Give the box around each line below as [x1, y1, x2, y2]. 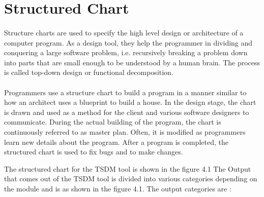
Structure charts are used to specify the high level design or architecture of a [4, 27, 244, 37]
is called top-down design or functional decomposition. [4, 67, 173, 77]
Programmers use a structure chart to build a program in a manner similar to [4, 87, 247, 97]
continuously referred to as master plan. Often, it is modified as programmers [4, 126, 246, 137]
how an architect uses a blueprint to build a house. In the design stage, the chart [4, 97, 256, 107]
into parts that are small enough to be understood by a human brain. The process [4, 57, 260, 67]
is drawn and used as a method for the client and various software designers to [4, 106, 249, 117]
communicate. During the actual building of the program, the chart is [4, 116, 221, 127]
